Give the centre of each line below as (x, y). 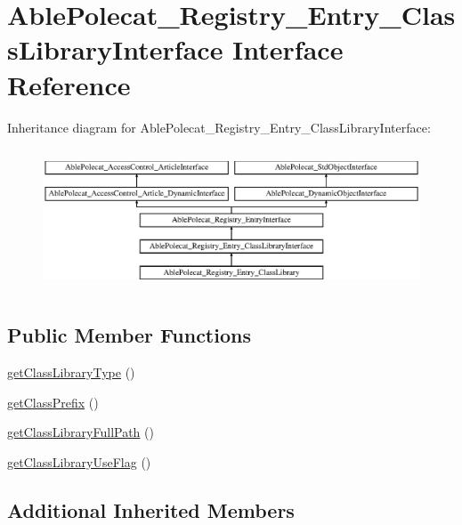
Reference (69, 84)
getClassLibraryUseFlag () (79, 461)
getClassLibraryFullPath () (81, 432)
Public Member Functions (129, 335)
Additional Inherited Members (151, 509)
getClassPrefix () (53, 402)
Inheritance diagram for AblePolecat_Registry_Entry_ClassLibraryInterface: (219, 127)
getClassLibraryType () (71, 372)
